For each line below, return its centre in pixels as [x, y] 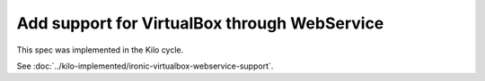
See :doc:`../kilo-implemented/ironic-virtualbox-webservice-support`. [145, 66]
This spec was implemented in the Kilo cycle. [100, 50]
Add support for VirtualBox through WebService [200, 23]
